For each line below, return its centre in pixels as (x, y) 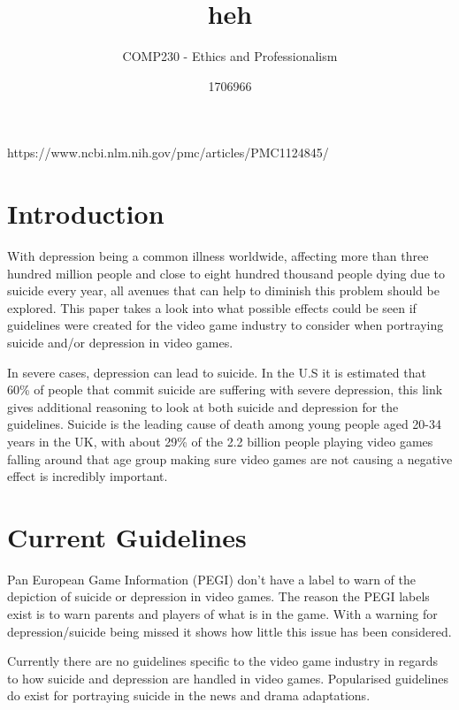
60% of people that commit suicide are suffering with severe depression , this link (225, 389)
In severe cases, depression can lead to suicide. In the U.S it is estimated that (217, 372)
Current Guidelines (127, 536)
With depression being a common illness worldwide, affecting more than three (218, 256)
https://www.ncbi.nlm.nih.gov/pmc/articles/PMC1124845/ (168, 153)
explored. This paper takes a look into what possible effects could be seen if (212, 307)
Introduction (86, 214)
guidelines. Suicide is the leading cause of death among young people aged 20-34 (225, 424)
